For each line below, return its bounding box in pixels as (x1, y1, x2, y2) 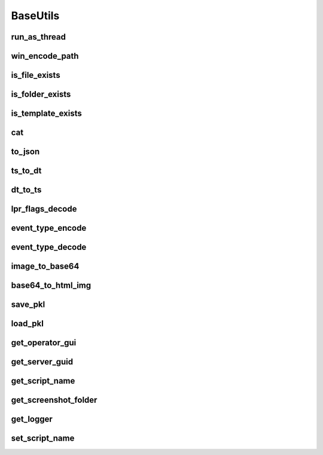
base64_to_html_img (11, 281, 92, 291)
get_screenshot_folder (11, 395, 97, 405)
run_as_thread (11, 32, 66, 42)
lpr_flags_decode (11, 204, 77, 214)
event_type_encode (11, 223, 87, 233)
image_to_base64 (11, 261, 80, 272)
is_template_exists (11, 109, 82, 119)
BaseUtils (11, 9, 60, 22)
